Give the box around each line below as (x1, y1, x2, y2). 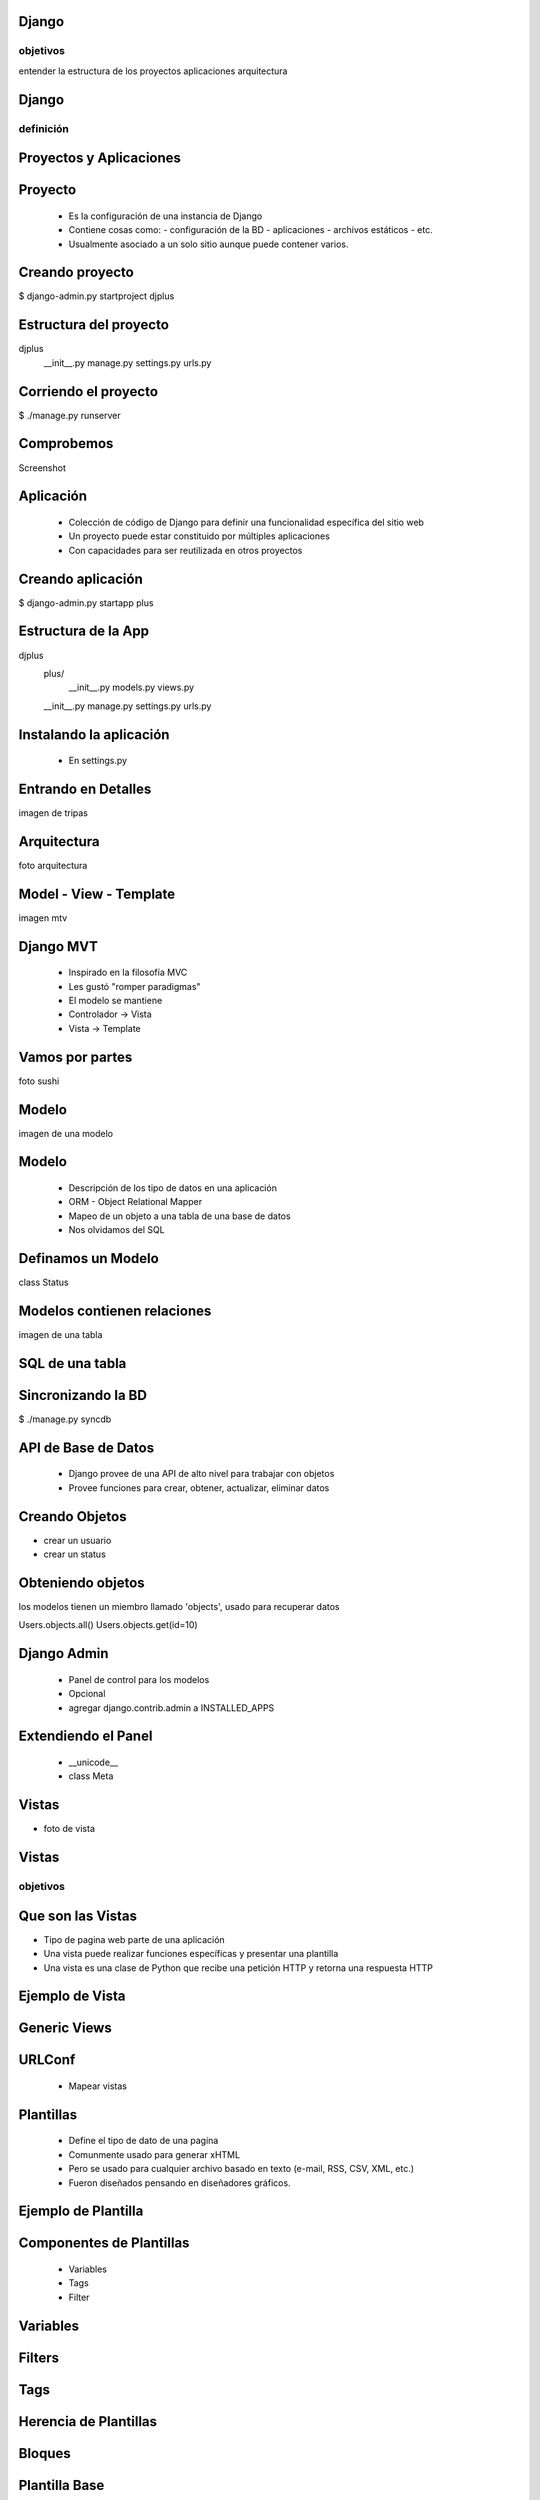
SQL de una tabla (18, 1355, 127, 1372)
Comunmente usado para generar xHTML (68, 2148, 240, 2160)
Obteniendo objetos (18, 1574, 145, 1591)
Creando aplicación (18, 570, 144, 587)
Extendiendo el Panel (18, 1728, 153, 1745)
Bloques (18, 2445, 72, 2462)
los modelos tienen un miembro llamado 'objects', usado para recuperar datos (18, 1600, 340, 1612)
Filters (18, 2349, 60, 2366)
